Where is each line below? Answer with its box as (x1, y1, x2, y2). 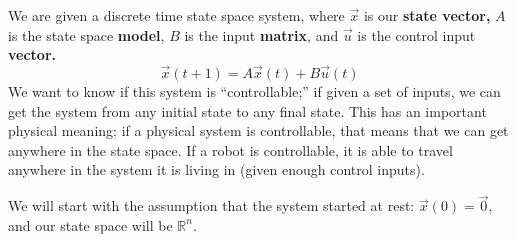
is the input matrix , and (184, 24, 339, 45)
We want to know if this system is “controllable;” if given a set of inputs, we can (8, 81, 501, 101)
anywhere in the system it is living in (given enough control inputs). (8, 159, 425, 180)
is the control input (357, 24, 476, 45)
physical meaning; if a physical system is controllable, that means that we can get (8, 120, 509, 141)
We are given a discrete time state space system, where (8, 5, 345, 25)
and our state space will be (8, 214, 173, 235)
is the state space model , (8, 24, 165, 45)
